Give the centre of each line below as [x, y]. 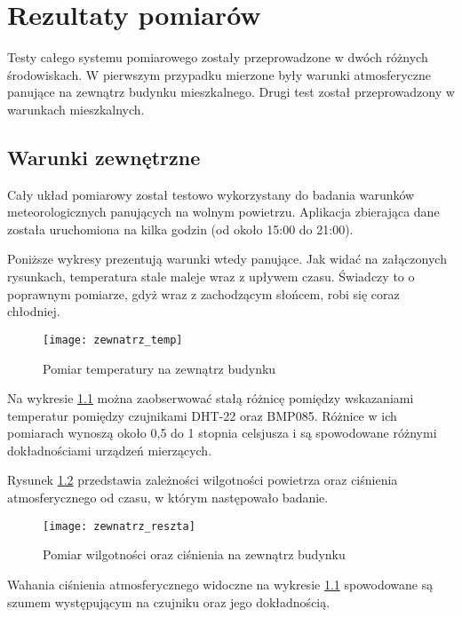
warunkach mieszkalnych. [76, 109]
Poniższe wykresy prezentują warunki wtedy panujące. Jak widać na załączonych [227, 259]
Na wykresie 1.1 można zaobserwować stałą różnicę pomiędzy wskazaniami [211, 398]
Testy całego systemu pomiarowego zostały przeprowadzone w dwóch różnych [218, 57]
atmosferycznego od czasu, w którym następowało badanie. [168, 498]
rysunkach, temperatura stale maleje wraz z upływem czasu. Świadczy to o [211, 277]
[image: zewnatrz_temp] [113, 340]
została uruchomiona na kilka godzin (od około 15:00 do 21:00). [180, 229]
